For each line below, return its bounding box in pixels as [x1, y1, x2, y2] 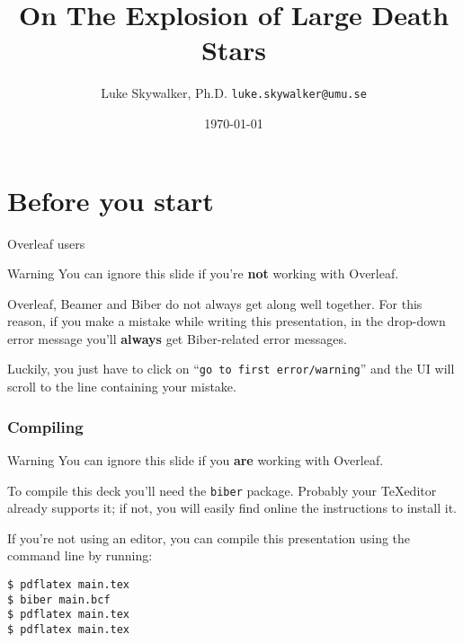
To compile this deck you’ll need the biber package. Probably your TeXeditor [7, 480, 437, 499]
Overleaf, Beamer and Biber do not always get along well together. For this [7, 294, 423, 313]
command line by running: [7, 546, 153, 565]
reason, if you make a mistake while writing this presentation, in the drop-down [7, 312, 446, 330]
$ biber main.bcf [7, 593, 111, 606]
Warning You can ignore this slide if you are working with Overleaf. [7, 450, 384, 469]
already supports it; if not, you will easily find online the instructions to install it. [7, 498, 457, 517]
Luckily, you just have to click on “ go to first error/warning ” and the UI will [7, 359, 455, 378]
